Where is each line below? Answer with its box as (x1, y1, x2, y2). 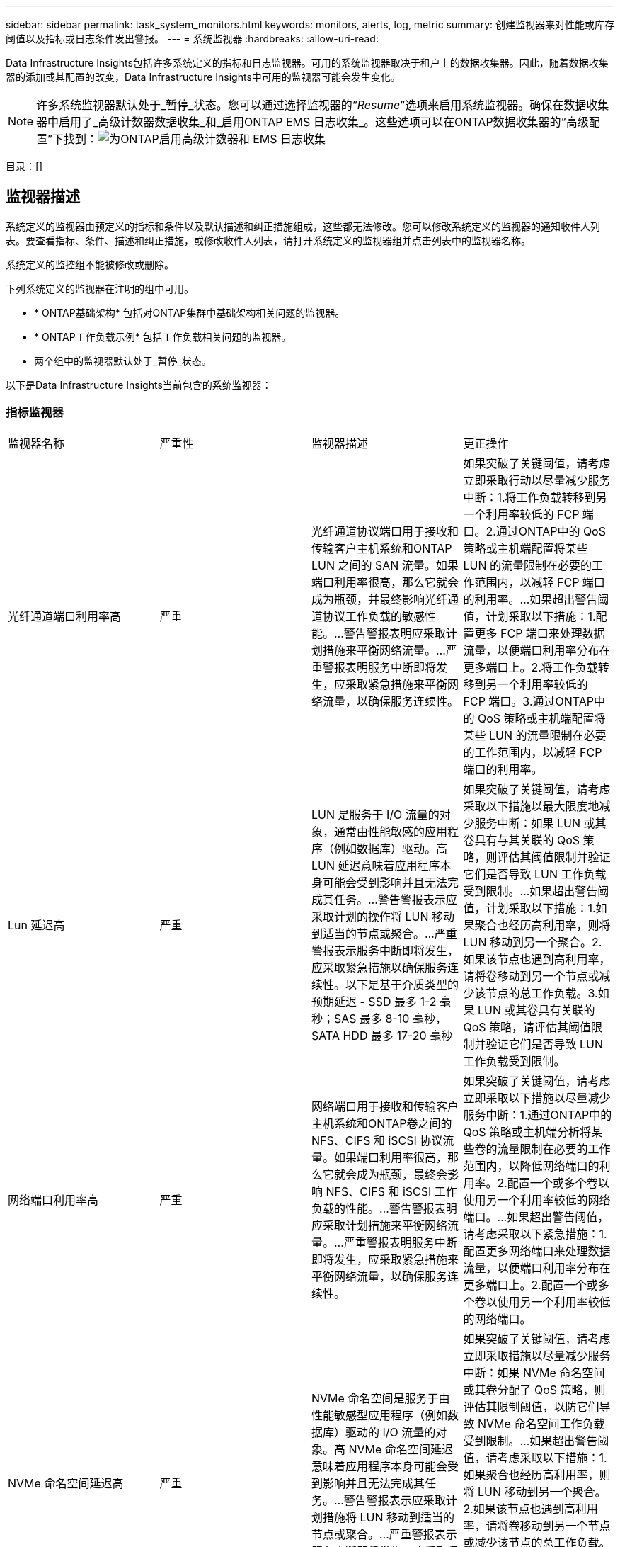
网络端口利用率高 (8, 1192, 99, 1207)
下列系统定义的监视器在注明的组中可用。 (6, 282, 194, 295)
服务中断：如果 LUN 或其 (474, 815, 607, 830)
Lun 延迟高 (8, 917, 65, 932)
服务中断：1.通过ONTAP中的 (463, 1107, 612, 1122)
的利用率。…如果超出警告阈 (463, 591, 609, 606)
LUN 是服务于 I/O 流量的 (311, 807, 440, 822)
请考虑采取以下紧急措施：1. (463, 1226, 607, 1241)
